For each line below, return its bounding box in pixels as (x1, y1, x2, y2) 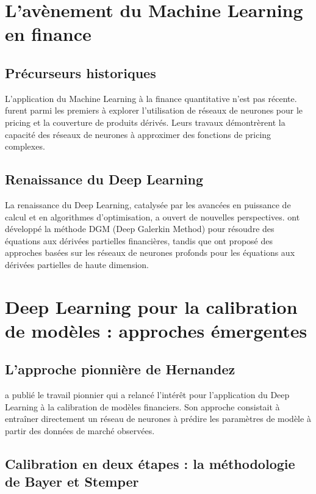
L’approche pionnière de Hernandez (5, 360, 235, 379)
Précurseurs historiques (5, 63, 156, 82)
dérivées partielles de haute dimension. (5, 258, 149, 271)
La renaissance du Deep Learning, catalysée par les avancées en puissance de (5, 198, 291, 211)
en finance (5, 21, 92, 46)
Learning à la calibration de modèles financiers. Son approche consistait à (5, 400, 280, 413)
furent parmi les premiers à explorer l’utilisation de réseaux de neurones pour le (5, 104, 303, 117)
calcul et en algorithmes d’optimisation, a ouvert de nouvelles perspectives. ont (5, 210, 300, 223)
